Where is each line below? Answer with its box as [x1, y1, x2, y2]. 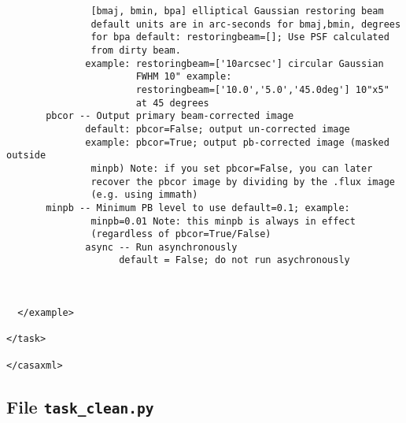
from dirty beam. [90, 44, 181, 56]
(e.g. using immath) [90, 189, 198, 201]
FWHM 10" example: [135, 71, 232, 83]
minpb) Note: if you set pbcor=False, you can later [90, 162, 373, 174]
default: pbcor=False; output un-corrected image [85, 123, 350, 135]
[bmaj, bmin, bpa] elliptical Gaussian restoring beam [90, 6, 384, 17]
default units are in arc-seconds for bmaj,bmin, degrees [90, 18, 401, 30]
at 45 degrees [135, 97, 209, 109]
